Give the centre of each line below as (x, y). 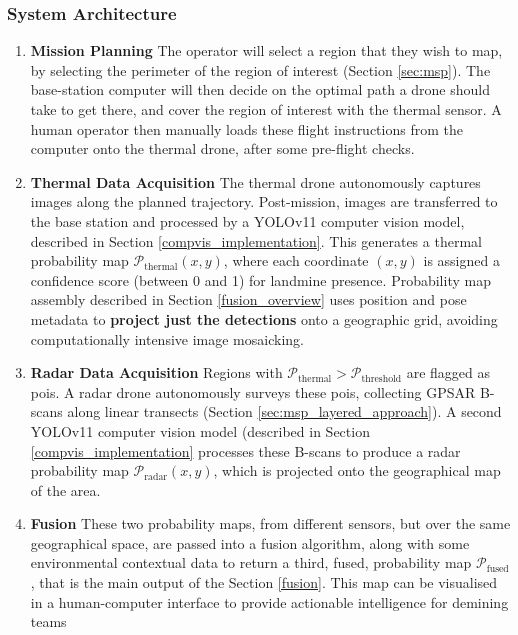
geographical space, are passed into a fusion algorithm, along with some (250, 542)
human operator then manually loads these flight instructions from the (246, 128)
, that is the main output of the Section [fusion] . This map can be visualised (264, 582)
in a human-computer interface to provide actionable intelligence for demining (269, 601)
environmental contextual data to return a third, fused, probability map (251, 562)
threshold (381, 378)
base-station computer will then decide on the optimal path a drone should (260, 89)
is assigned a (461, 260)
